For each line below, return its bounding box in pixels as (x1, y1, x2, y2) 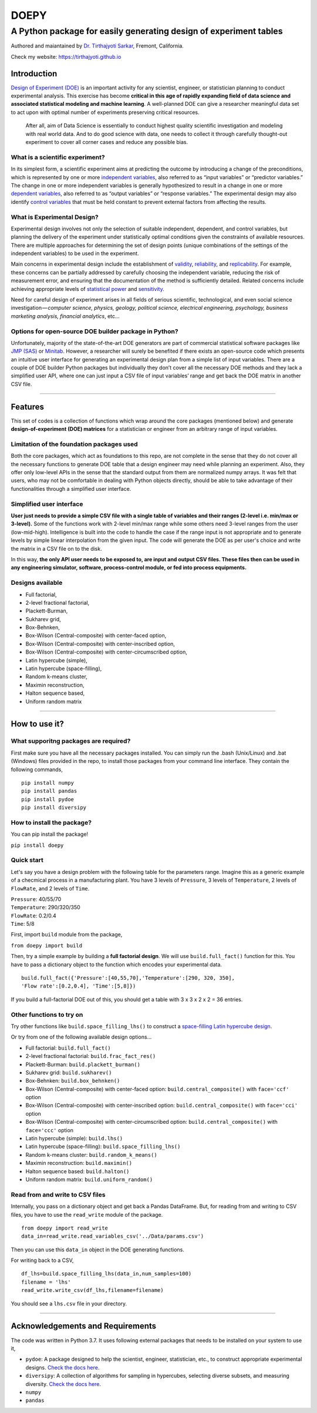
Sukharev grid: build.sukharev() (25, 1069, 112, 1076)
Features (11, 401, 44, 411)
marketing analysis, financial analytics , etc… (11, 312, 120, 320)
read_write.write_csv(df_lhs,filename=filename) (21, 1287, 164, 1294)
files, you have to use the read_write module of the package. (11, 1211, 163, 1218)
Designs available (11, 579, 63, 587)
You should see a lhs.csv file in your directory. (11, 1300, 127, 1307)
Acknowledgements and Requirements (11, 1321, 157, 1331)
